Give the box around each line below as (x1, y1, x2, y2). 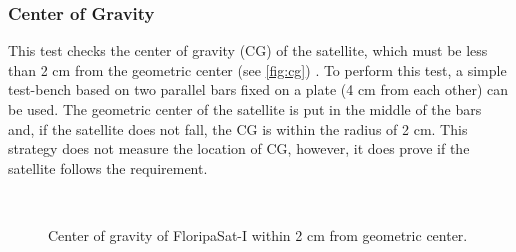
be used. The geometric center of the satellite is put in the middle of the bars (8, 99, 482, 119)
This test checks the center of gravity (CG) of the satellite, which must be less (8, 40, 488, 61)
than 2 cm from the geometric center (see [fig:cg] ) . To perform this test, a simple (8, 59, 507, 80)
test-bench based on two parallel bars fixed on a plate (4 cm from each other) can (8, 79, 509, 100)
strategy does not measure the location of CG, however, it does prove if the (8, 138, 470, 159)
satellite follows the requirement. (8, 157, 208, 178)
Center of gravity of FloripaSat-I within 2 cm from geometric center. (48, 224, 468, 245)
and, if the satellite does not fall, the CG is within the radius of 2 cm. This (8, 118, 468, 139)
